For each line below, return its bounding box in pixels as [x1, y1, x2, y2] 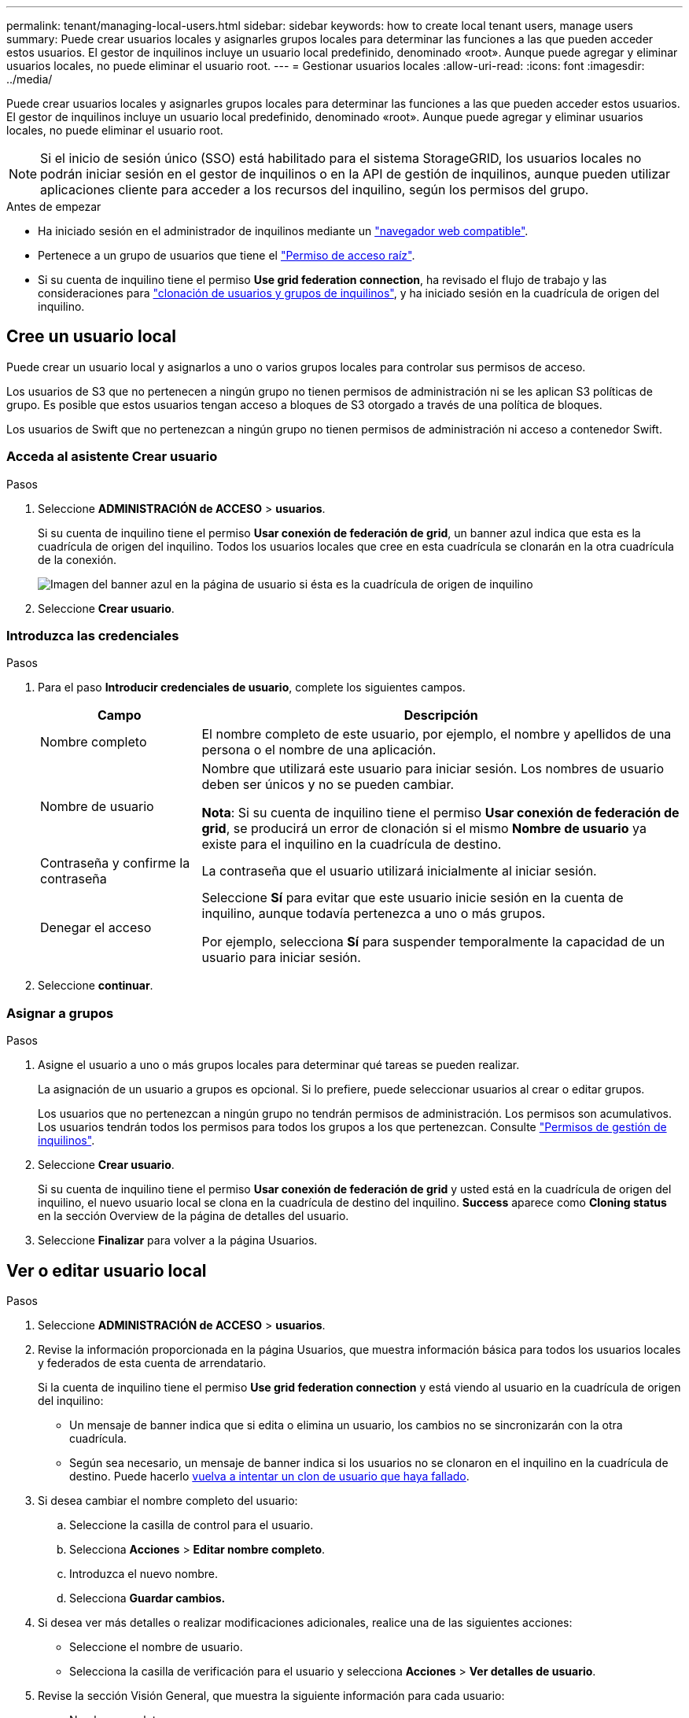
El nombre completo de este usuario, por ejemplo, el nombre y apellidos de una [201, 726, 672, 743]
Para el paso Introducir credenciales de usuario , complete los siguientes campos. [38, 680, 466, 695]
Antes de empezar [6, 200, 101, 213]
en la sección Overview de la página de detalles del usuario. [38, 1209, 349, 1223]
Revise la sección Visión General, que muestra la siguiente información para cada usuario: [38, 1688, 505, 1702]
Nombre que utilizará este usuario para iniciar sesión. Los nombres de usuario [201, 761, 664, 777]
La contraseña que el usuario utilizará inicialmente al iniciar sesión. [201, 863, 597, 879]
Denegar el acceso [40, 920, 152, 936]
